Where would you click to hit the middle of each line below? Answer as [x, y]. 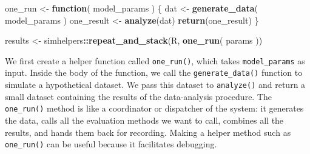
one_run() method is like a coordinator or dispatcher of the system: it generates [154, 108]
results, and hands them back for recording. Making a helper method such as [148, 132]
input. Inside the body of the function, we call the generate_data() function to [154, 72]
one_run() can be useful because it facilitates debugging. [111, 144]
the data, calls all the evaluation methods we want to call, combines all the [144, 120]
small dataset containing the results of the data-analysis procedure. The [139, 96]
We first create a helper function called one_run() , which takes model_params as [155, 60]
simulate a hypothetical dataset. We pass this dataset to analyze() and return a [155, 85]
